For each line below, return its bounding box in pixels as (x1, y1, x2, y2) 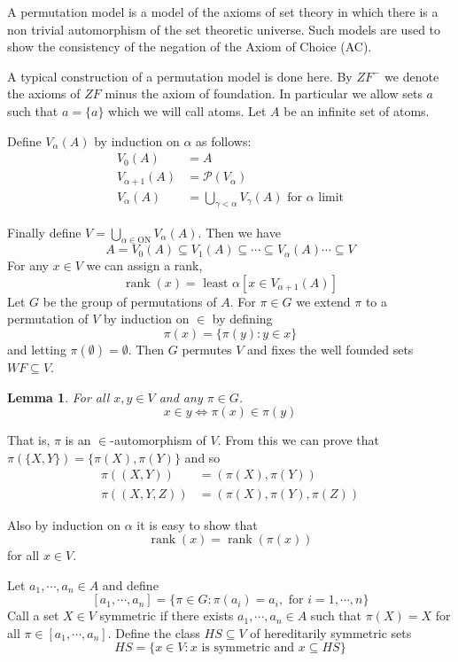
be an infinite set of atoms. (283, 101, 430, 120)
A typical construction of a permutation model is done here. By (7, 66, 353, 85)
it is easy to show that (136, 515, 258, 533)
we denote (384, 66, 439, 85)
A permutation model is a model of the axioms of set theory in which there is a (7, 3, 439, 20)
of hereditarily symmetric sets (250, 623, 412, 642)
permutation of (7, 309, 89, 328)
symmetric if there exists (99, 606, 234, 625)
